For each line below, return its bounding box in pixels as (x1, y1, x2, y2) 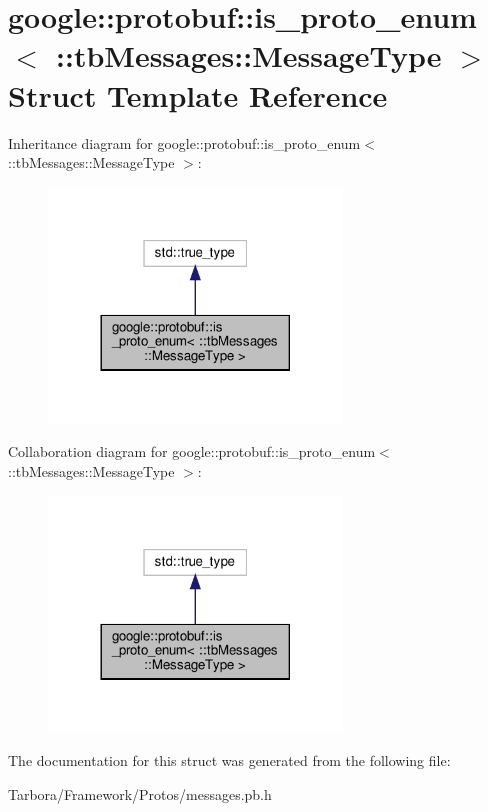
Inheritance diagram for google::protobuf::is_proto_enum (8, 132, 361, 153)
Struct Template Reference (8, 74, 388, 115)
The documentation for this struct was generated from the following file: (8, 750, 451, 771)
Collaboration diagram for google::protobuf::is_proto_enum (8, 441, 376, 462)
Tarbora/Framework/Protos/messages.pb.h (8, 783, 272, 804)
